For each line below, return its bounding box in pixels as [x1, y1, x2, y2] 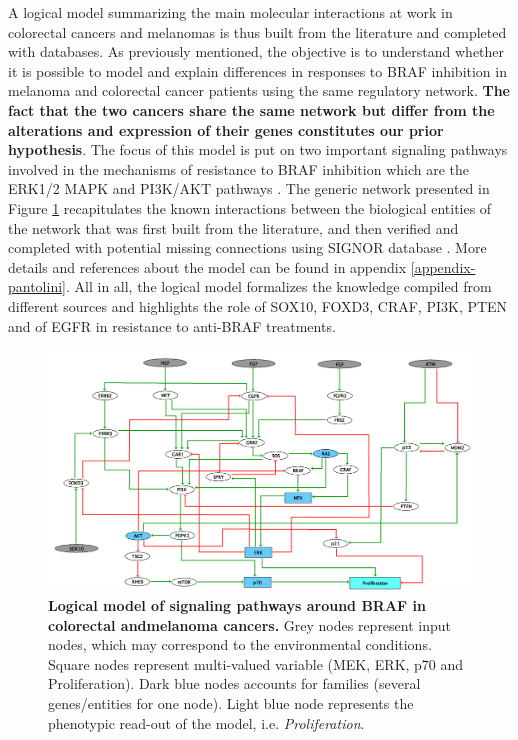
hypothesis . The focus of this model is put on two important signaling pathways [8, 139, 508, 160]
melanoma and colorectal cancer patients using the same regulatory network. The [8, 80, 510, 101]
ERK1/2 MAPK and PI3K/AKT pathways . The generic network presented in [8, 178, 490, 199]
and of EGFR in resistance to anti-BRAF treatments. [8, 315, 336, 336]
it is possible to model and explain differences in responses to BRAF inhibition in [8, 60, 507, 81]
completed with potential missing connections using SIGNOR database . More [8, 237, 487, 258]
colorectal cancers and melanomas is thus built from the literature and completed [8, 21, 507, 42]
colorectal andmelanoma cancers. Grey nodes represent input [48, 614, 452, 635]
